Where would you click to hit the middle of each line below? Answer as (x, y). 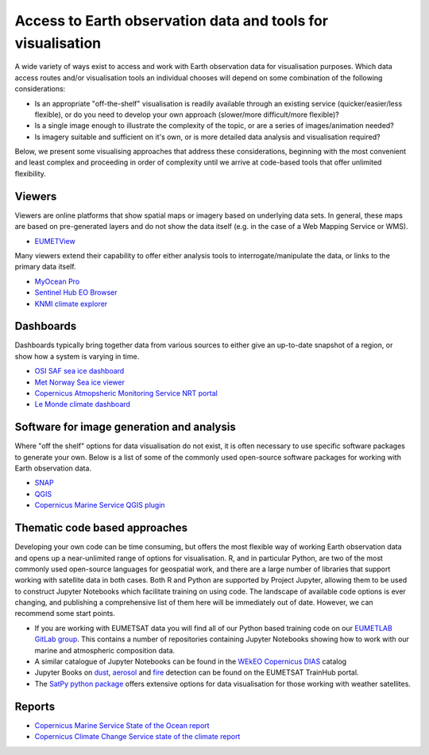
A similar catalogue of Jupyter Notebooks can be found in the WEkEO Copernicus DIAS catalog (191, 662)
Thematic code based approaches (101, 528)
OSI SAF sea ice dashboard (79, 371)
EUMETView (55, 241)
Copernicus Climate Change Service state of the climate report (137, 737)
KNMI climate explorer (71, 304)
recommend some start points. (65, 614)
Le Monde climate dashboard (83, 405)
